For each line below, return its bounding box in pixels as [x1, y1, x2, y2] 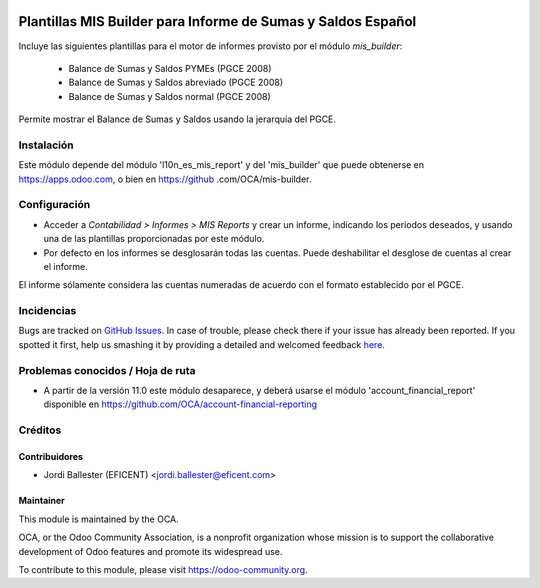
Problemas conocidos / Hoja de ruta [18, 363, 196, 377]
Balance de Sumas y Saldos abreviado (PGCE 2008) [68, 76, 284, 89]
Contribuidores [18, 450, 84, 462]
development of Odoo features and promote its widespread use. [18, 545, 283, 557]
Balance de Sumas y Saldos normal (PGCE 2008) [68, 90, 272, 102]
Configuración [18, 198, 91, 212]
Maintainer [18, 495, 65, 507]
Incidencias [18, 304, 77, 318]
